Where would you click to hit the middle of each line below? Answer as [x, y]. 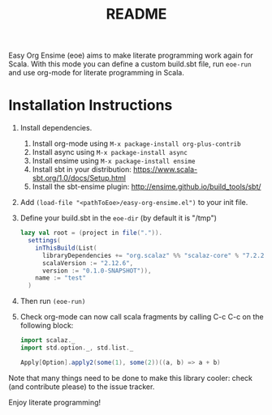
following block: [47, 326]
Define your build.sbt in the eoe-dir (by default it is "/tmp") [119, 218]
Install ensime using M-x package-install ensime [114, 161]
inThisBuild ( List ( [66, 248]
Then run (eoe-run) [53, 302]
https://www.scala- [165, 169]
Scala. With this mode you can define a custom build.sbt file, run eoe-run [130, 64]
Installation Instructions [91, 105]
